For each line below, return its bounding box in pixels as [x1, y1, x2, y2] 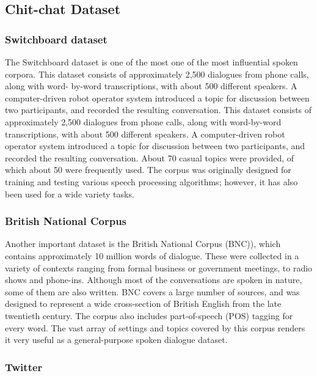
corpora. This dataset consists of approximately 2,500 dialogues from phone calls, [5, 67, 309, 80]
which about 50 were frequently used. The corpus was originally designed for [5, 163, 291, 176]
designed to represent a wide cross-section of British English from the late [5, 297, 282, 310]
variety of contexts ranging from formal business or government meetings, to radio [5, 261, 313, 274]
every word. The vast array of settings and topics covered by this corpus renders [5, 321, 305, 334]
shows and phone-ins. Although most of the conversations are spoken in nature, [5, 273, 302, 286]
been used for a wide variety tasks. [5, 187, 134, 200]
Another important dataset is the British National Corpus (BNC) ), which [5, 237, 281, 250]
